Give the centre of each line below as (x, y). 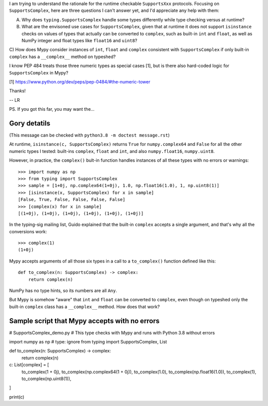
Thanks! (17, 91)
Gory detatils (30, 123)
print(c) (17, 397)
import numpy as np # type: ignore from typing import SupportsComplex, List (88, 342)
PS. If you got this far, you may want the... (52, 109)
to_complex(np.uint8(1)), (46, 379)
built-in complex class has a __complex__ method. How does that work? (84, 306)
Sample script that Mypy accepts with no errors (84, 321)
